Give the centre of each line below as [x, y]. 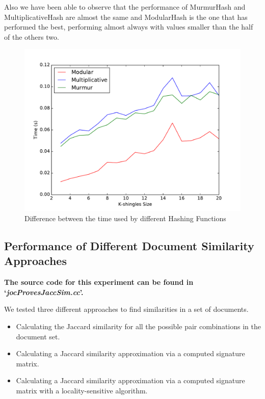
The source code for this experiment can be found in [99, 282]
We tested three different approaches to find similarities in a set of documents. [126, 309]
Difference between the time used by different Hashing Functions [125, 218]
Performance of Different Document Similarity [129, 245]
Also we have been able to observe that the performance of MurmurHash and [125, 7]
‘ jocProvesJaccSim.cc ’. [44, 292]
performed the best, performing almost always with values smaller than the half [129, 27]
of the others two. [32, 36]
